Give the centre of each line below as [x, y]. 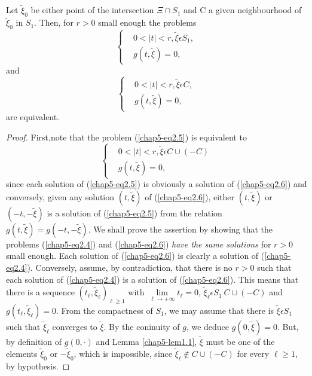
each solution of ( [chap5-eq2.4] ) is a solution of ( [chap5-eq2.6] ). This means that [152, 279]
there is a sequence [40, 292]
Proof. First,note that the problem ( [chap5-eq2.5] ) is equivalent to [126, 137]
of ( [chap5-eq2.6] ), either [190, 196]
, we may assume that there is [219, 310]
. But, [288, 326]
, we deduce [208, 326]
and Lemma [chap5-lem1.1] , [146, 342]
